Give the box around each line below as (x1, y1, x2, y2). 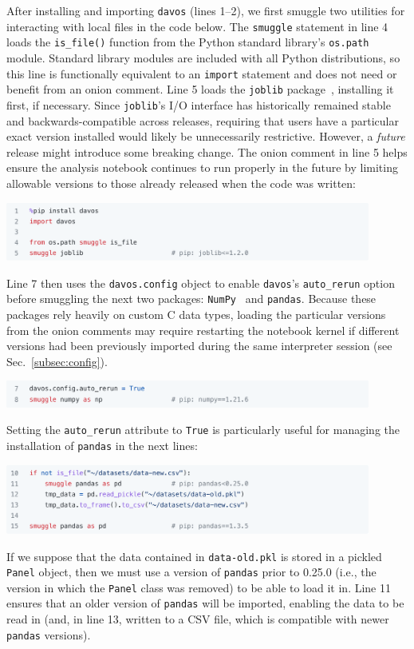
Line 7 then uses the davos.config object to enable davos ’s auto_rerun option (6, 274, 395, 291)
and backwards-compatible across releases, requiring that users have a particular (6, 112, 399, 129)
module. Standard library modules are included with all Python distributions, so (6, 49, 400, 66)
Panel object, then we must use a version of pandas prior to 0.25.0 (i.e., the (6, 563, 377, 580)
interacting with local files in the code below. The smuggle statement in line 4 (6, 18, 388, 34)
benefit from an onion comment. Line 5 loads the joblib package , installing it (6, 81, 394, 98)
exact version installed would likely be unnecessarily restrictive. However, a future (6, 128, 405, 145)
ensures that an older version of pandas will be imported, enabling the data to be (6, 595, 404, 611)
